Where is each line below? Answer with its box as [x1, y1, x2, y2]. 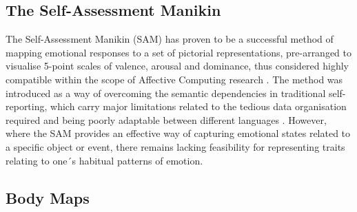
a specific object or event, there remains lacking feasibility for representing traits [6, 139, 345, 153]
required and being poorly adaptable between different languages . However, [6, 112, 327, 127]
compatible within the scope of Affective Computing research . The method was [6, 72, 343, 86]
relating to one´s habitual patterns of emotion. [6, 153, 203, 167]
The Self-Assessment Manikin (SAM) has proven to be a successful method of [6, 32, 334, 46]
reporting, [6, 99, 48, 114]
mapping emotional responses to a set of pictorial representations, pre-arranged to [6, 45, 352, 59]
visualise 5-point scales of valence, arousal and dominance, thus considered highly [6, 59, 349, 73]
